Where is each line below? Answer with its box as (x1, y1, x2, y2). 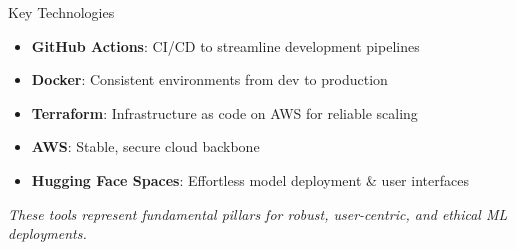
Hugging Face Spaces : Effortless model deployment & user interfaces (31, 169, 469, 190)
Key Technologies (8, 2, 115, 22)
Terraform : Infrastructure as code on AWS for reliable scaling (31, 102, 418, 123)
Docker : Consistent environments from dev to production (31, 69, 388, 90)
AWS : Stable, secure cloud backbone (31, 136, 260, 157)
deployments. (8, 223, 87, 244)
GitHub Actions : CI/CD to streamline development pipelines (31, 35, 420, 56)
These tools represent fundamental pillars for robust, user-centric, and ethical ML (8, 203, 508, 224)
